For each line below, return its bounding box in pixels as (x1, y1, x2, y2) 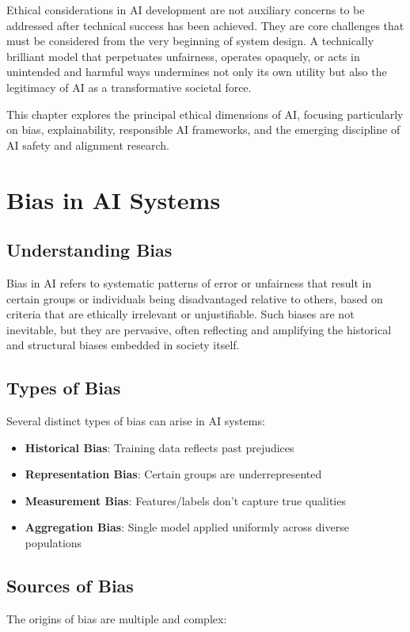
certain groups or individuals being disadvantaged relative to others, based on (6, 290, 383, 306)
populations (25, 535, 82, 551)
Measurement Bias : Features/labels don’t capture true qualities (25, 492, 346, 508)
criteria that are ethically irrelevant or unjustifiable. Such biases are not (6, 306, 355, 322)
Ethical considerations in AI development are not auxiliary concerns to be (6, 2, 365, 17)
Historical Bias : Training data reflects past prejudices (25, 439, 294, 455)
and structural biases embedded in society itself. (6, 337, 240, 353)
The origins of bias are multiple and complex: (6, 610, 227, 626)
